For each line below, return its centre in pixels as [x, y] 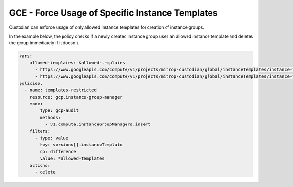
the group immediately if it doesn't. [44, 43]
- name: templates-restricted [61, 90]
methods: [50, 117]
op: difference [58, 152]
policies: [31, 83]
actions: [40, 165]
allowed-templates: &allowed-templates [77, 63]
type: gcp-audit [59, 111]
